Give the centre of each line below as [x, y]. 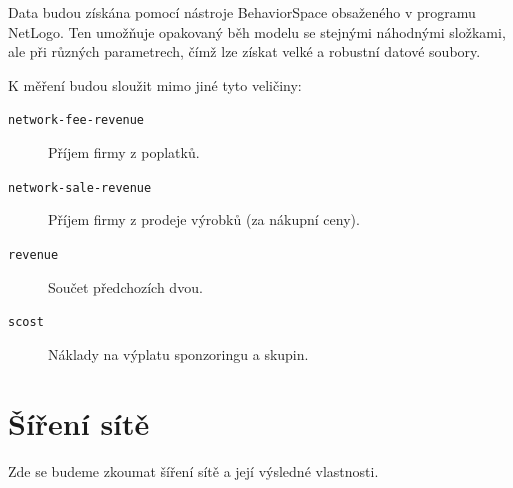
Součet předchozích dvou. [125, 286]
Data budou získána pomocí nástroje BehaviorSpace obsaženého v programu [242, 12]
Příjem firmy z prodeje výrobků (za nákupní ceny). [204, 219]
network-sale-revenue [80, 187]
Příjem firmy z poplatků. [124, 152]
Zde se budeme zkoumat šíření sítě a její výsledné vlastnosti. [193, 470]
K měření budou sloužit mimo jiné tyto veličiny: [155, 84]
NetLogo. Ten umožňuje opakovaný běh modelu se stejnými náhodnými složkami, [257, 31]
